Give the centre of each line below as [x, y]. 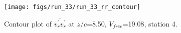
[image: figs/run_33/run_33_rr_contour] [72, 7]
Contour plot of [28, 23]
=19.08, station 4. [150, 23]
